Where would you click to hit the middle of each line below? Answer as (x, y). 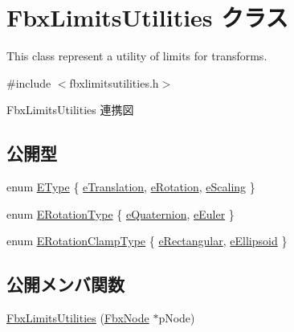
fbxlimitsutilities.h (114, 82)
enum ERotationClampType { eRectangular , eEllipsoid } (147, 241)
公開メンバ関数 (65, 284)
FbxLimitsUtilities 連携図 (70, 110)
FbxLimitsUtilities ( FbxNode (78, 318)
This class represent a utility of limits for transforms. (137, 56)
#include (29, 82)
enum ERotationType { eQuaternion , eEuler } (120, 213)
